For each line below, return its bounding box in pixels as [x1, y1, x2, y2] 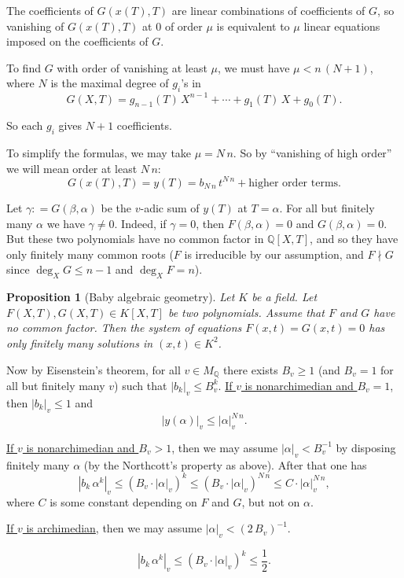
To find [6, 59, 41, 75]
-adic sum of [140, 199, 200, 215]
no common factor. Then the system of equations [6, 319, 242, 336]
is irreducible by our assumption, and [184, 245, 364, 262]
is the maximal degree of [50, 75, 169, 91]
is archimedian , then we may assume [26, 520, 202, 536]
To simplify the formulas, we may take [6, 145, 192, 161]
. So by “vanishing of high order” [233, 145, 392, 161]
